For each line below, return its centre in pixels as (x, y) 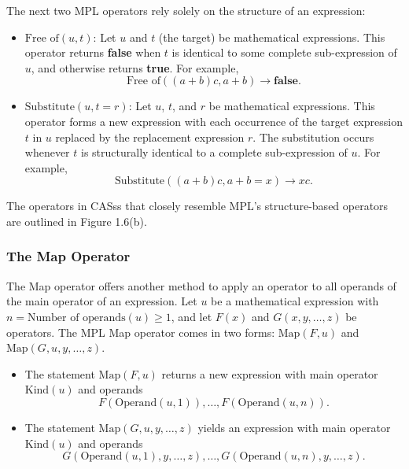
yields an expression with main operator (294, 427)
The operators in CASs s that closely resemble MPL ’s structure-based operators (197, 206)
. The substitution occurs (313, 137)
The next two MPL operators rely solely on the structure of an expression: (186, 10)
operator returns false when (93, 52)
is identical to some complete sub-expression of (284, 52)
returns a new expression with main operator (270, 373)
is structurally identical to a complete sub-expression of (214, 152)
